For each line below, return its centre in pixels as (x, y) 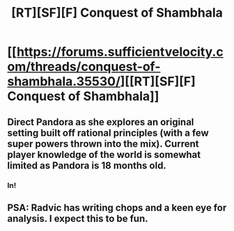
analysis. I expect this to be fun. (78, 218)
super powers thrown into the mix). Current (103, 144)
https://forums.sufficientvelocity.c (120, 52)
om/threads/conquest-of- (84, 67)
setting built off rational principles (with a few (108, 133)
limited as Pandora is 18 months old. (87, 165)
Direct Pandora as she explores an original (101, 122)
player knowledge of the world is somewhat (104, 154)
